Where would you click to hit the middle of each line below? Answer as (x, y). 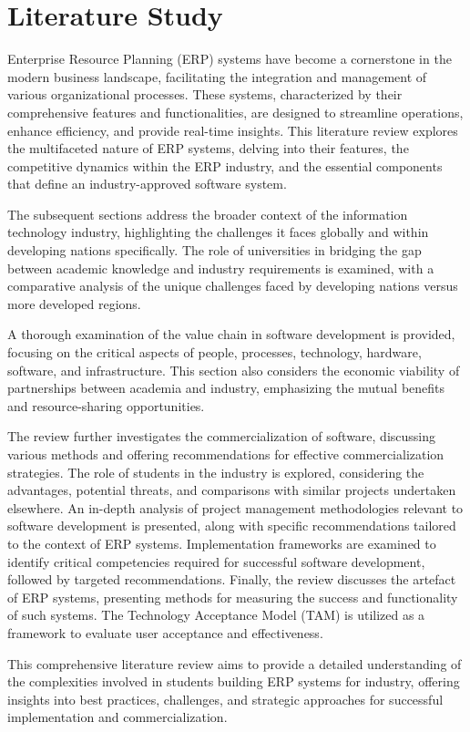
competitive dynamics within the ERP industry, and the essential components (225, 165)
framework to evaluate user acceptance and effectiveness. (165, 632)
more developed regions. (74, 303)
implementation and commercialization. (117, 717)
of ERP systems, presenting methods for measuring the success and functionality (233, 597)
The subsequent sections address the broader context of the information (208, 214)
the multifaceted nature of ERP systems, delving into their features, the (208, 148)
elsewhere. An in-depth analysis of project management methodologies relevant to (235, 507)
